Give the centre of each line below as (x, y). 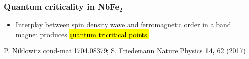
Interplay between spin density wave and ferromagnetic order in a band (123, 25)
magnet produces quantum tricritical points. (82, 34)
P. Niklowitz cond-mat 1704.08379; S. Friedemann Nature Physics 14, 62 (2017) (125, 50)
